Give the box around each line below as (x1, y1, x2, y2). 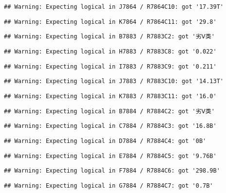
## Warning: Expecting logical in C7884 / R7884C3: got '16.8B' (4, 123, 217, 130)
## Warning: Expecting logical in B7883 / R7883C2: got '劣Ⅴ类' (4, 33, 215, 40)
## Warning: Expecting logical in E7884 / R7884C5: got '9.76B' (4, 152, 217, 159)
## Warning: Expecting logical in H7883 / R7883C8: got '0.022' (4, 48, 217, 55)
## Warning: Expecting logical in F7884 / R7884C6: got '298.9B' (4, 167, 220, 175)
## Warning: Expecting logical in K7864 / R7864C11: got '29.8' (4, 18, 217, 25)
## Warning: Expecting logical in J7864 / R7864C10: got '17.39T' (4, 3, 224, 10)
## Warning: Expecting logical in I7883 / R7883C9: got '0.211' (4, 63, 217, 70)
